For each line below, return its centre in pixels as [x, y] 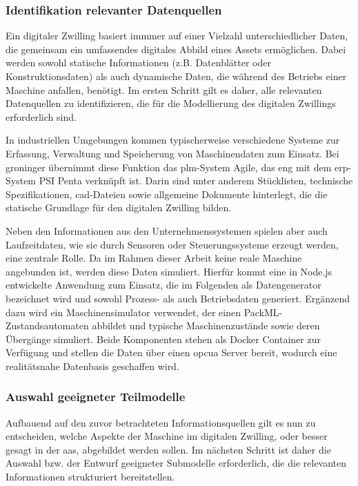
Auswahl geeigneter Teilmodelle [96, 397]
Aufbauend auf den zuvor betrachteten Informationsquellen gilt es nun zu [161, 422]
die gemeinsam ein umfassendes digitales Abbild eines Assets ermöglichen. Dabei [176, 49]
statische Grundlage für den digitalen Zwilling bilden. [119, 207]
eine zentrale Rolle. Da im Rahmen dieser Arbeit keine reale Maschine [154, 258]
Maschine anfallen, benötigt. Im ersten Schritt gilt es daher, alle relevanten [164, 89]
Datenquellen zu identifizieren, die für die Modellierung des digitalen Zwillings [171, 103]
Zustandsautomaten [47, 325]
